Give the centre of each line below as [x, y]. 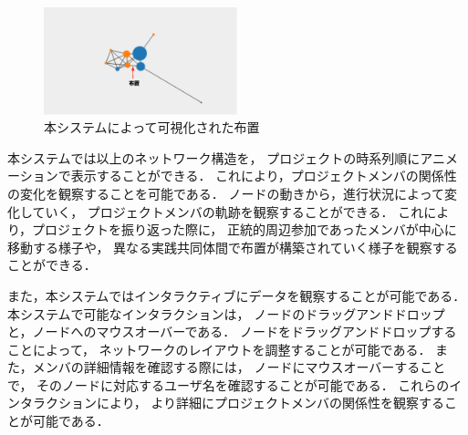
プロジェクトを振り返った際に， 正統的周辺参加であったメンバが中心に [244, 229]
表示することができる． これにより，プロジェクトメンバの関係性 [264, 176]
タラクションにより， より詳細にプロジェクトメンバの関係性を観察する [232, 403]
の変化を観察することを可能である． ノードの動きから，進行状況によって [226, 193]
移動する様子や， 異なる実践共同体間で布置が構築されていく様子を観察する [233, 247]
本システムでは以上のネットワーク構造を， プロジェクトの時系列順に [214, 157]
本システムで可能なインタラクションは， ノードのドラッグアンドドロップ [226, 313]
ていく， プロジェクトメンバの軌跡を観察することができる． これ [228, 211]
